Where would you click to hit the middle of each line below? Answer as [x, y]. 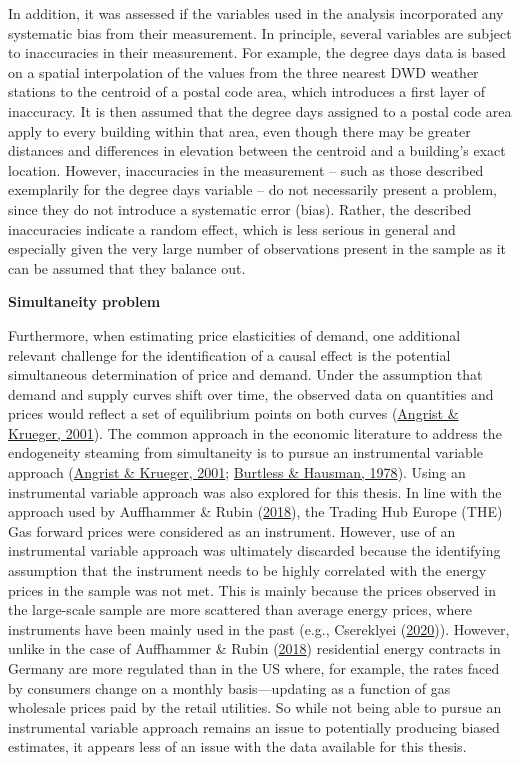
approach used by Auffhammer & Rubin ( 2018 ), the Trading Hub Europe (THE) [255, 511]
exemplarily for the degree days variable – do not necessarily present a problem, [253, 189]
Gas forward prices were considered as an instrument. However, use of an [232, 530]
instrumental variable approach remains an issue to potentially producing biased [254, 726]
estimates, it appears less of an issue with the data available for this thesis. [237, 746]
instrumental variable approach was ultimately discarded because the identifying [254, 550]
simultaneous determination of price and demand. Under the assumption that [245, 374]
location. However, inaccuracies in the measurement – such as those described [246, 169]
